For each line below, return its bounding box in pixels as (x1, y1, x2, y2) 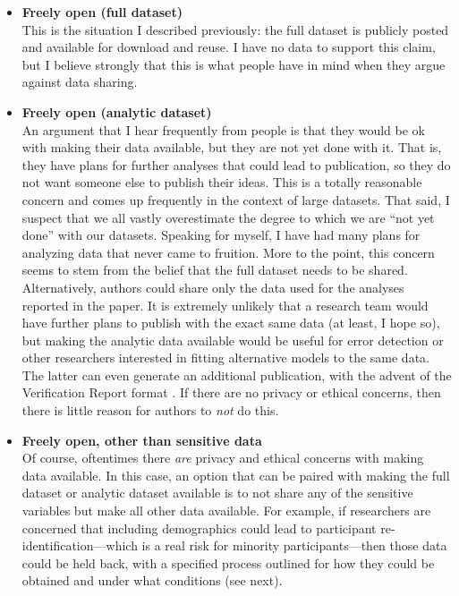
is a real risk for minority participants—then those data (141, 536, 447, 555)
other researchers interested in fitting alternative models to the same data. (21, 348, 429, 367)
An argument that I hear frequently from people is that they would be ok (21, 120, 425, 139)
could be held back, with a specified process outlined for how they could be (21, 553, 435, 572)
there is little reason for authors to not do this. (21, 401, 279, 420)
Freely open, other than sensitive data (21, 430, 262, 449)
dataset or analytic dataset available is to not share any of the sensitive (21, 483, 413, 502)
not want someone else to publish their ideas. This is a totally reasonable (21, 173, 422, 192)
